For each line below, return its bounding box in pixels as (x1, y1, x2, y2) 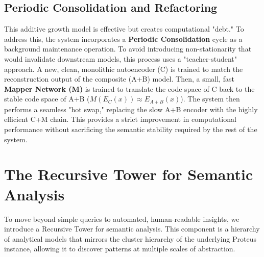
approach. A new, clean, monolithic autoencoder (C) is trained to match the (4, 63, 243, 74)
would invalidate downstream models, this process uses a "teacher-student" (4, 53, 237, 64)
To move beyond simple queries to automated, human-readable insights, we (4, 213, 239, 224)
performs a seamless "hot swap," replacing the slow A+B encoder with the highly (4, 104, 258, 114)
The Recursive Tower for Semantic (4, 164, 253, 185)
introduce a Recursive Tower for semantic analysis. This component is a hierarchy (4, 223, 260, 234)
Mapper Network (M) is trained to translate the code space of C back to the (4, 83, 255, 94)
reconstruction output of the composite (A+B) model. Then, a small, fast (4, 73, 234, 84)
